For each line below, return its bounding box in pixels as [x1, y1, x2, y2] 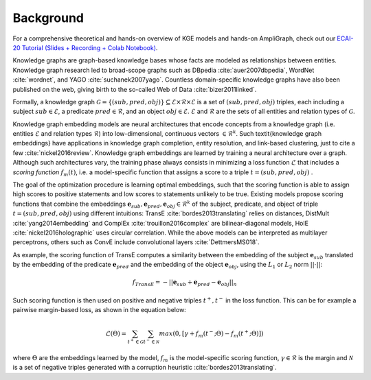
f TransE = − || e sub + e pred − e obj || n [132, 278, 237, 288]
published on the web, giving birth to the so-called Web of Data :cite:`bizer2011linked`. [12, 85, 257, 93]
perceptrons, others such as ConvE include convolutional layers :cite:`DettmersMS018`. [12, 238, 260, 246]
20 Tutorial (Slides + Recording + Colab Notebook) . [12, 43, 158, 51]
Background [12, 10, 84, 25]
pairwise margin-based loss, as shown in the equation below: [12, 306, 187, 314]
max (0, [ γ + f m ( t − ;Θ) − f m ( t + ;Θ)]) [159, 329, 264, 340]
